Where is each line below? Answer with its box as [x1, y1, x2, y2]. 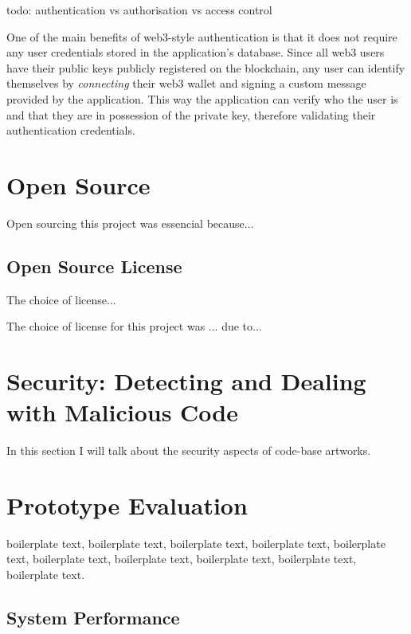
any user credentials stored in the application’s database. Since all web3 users [6, 44, 385, 61]
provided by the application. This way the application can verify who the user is [6, 90, 398, 107]
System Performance [6, 605, 180, 630]
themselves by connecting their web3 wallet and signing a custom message [6, 75, 366, 92]
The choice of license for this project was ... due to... [6, 318, 262, 335]
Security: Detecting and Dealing [6, 365, 366, 397]
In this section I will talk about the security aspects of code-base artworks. [6, 442, 371, 459]
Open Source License [6, 253, 182, 278]
